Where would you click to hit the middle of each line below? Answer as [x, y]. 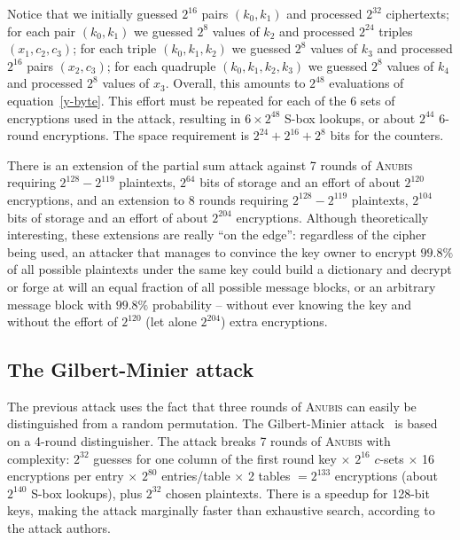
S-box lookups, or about [350, 117]
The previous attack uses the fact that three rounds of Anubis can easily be [212, 406]
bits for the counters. [387, 135]
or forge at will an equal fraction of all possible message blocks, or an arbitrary [222, 286]
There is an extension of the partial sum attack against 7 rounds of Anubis [210, 164]
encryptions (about [386, 476]
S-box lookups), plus [87, 493]
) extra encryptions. [274, 321]
